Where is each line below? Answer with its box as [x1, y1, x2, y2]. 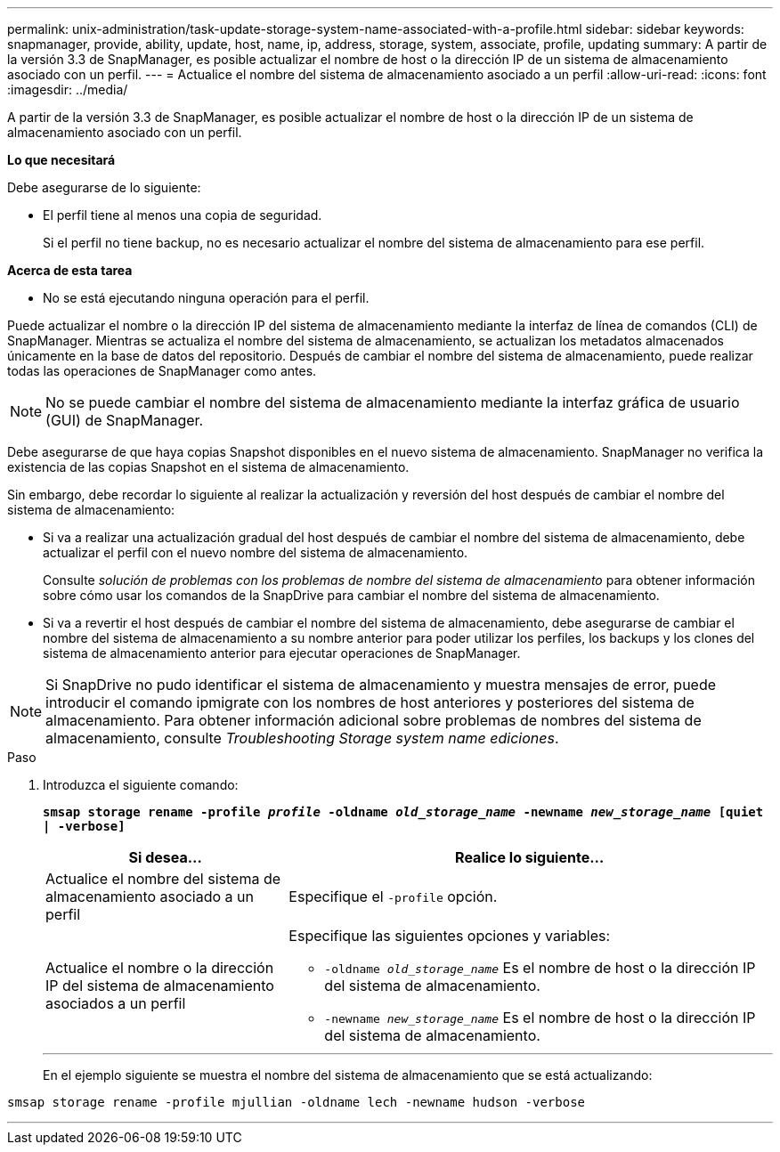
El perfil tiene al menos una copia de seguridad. [43, 207, 322, 223]
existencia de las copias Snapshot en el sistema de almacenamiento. [7, 459, 410, 475]
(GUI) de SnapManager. [45, 411, 204, 429]
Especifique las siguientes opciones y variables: [288, 927, 611, 945]
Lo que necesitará [7, 152, 116, 167]
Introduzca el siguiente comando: [43, 777, 239, 792]
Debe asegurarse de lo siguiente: [7, 180, 201, 195]
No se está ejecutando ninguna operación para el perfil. [43, 290, 370, 305]
